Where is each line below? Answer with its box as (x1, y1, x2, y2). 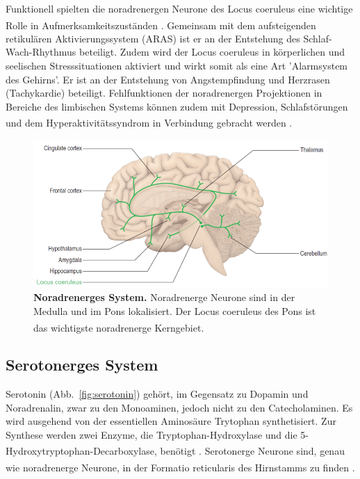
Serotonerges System (6, 354, 158, 375)
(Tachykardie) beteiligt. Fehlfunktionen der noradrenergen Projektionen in (6, 86, 322, 100)
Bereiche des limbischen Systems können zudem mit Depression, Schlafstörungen (6, 99, 348, 113)
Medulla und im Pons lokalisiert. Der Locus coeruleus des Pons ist (33, 303, 316, 318)
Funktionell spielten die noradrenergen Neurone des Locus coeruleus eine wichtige (6, 1, 353, 15)
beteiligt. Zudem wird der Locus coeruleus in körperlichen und (79, 44, 345, 59)
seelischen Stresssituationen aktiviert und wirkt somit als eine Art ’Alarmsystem (6, 58, 348, 73)
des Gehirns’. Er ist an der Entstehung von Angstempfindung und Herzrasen (6, 72, 330, 86)
